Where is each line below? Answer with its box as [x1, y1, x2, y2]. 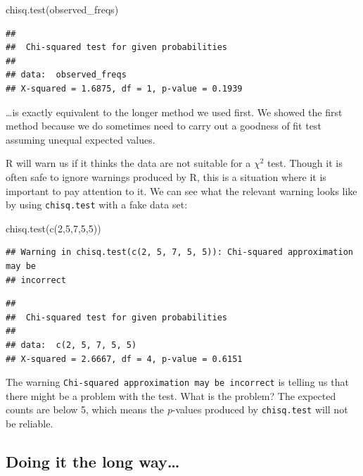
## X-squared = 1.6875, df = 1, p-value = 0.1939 [6, 83, 243, 94]
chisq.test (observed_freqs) [6, 2, 119, 16]
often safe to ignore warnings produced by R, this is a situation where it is [6, 169, 326, 184]
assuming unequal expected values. [6, 132, 155, 146]
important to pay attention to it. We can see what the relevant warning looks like [6, 183, 357, 198]
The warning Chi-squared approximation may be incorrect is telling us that [6, 375, 349, 389]
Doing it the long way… [6, 451, 180, 472]
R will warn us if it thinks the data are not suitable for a [6, 156, 251, 170]
